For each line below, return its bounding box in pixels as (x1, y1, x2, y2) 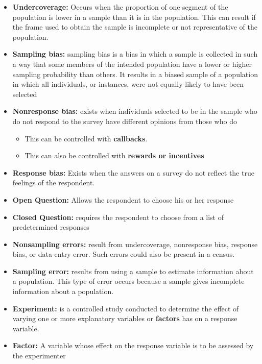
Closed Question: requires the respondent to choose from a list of (12, 211, 224, 222)
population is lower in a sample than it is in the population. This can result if (12, 11, 256, 22)
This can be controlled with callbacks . (25, 133, 148, 143)
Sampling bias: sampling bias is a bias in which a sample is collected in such (12, 48, 258, 59)
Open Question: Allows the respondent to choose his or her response (12, 194, 234, 205)
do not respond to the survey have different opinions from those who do (12, 115, 237, 126)
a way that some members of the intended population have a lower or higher (12, 58, 252, 69)
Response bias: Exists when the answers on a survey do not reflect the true (12, 167, 254, 178)
